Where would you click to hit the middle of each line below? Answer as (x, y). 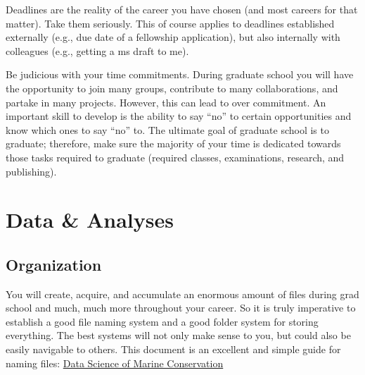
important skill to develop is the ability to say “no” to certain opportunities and (179, 116)
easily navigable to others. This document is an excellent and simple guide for (173, 349)
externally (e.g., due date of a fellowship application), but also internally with (173, 37)
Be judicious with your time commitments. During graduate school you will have (180, 74)
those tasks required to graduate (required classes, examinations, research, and (175, 157)
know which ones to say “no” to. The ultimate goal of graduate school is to (167, 129)
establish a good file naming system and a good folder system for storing (162, 321)
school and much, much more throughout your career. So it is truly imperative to (181, 308)
